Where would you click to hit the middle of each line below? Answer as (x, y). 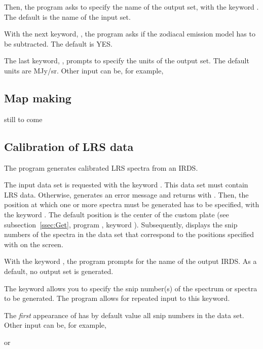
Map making (38, 98)
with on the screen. (34, 244)
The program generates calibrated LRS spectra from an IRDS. (101, 167)
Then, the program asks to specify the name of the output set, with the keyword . (131, 7)
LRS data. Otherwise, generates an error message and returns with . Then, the (126, 194)
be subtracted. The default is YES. (58, 43)
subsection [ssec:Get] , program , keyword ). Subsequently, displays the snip (121, 224)
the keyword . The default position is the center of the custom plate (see (117, 214)
